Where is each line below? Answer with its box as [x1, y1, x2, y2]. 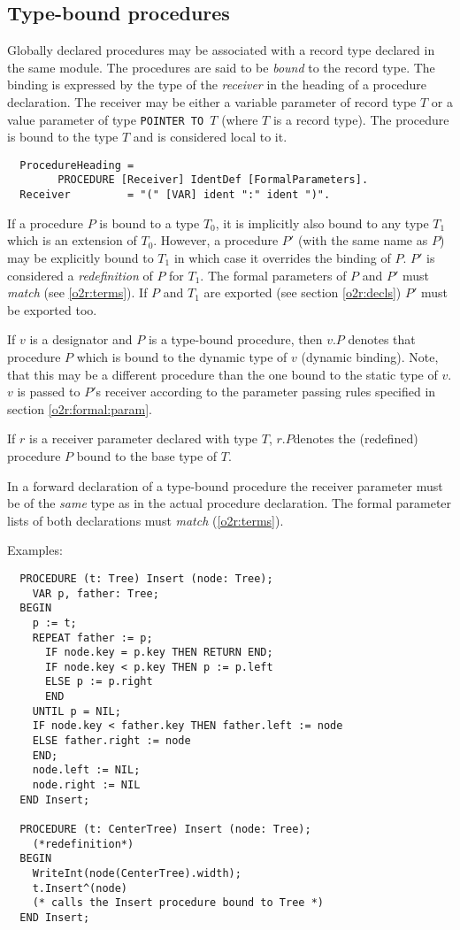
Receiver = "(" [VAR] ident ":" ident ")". [19, 188, 331, 202]
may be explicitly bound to [7, 248, 154, 266]
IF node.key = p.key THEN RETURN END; [44, 646, 273, 659]
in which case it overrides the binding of [173, 248, 391, 266]
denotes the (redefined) [293, 429, 418, 448]
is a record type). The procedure [272, 110, 449, 128]
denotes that [348, 330, 416, 349]
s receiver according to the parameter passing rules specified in [96, 382, 436, 401]
